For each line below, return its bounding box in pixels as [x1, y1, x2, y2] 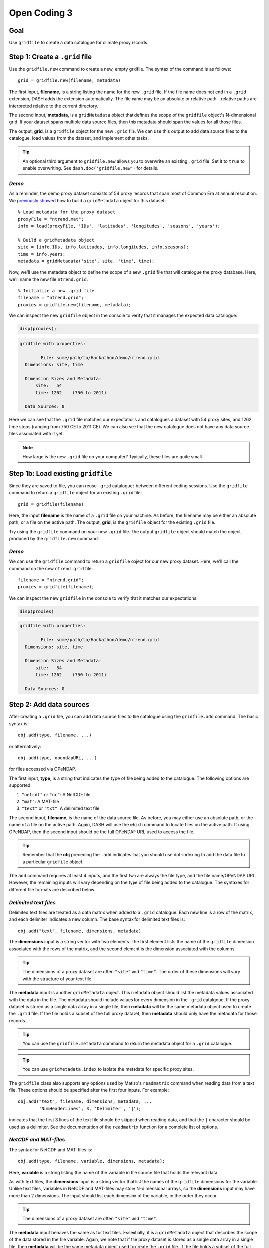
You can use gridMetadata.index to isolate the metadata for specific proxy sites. [22, 1066, 194, 1072]
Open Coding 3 [9, 7, 73, 18]
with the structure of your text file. [22, 976, 93, 982]
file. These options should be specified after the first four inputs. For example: [9, 1087, 169, 1093]
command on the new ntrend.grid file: [9, 565, 93, 571]
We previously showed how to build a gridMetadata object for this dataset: [9, 197, 166, 203]
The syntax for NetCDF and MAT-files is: [9, 1146, 92, 1153]
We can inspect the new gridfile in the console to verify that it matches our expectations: [9, 595, 198, 601]
